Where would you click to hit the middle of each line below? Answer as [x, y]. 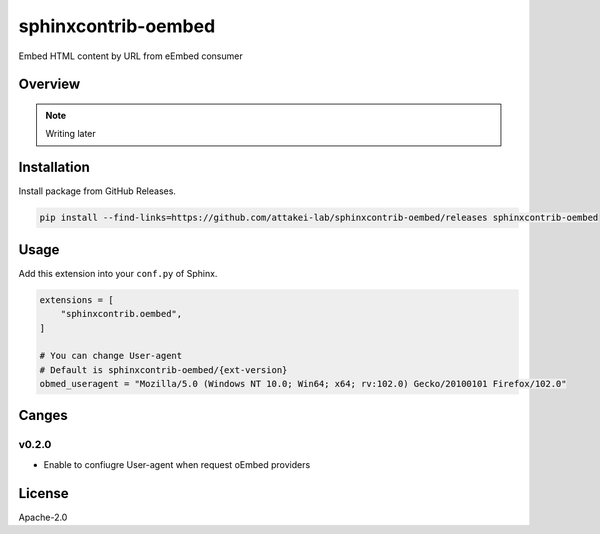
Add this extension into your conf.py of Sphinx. [118, 273]
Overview [49, 84]
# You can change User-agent [111, 356]
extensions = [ [76, 299]
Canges [43, 415]
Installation [54, 167]
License [43, 493]
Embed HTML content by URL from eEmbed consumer [131, 56]
